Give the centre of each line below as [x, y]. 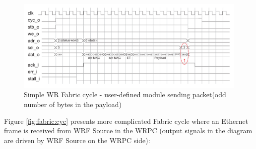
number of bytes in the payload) [73, 104]
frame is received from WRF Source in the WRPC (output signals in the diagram [128, 130]
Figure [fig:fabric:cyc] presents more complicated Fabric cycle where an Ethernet [126, 121]
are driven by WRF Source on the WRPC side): [77, 140]
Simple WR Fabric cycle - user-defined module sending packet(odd [125, 94]
